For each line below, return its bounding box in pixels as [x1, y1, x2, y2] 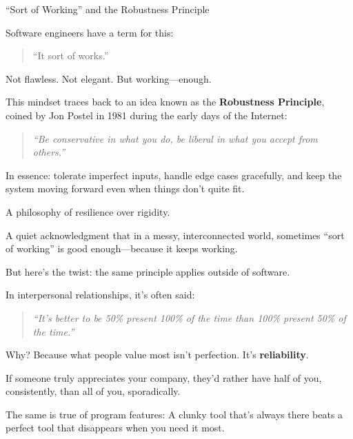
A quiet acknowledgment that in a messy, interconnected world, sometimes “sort [6, 227, 345, 242]
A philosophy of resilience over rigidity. [6, 204, 170, 218]
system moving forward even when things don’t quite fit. [6, 181, 245, 196]
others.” [32, 145, 65, 159]
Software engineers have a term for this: [6, 25, 174, 39]
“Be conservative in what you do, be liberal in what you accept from [32, 131, 318, 145]
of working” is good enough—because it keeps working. [6, 241, 238, 256]
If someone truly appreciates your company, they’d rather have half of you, [6, 370, 322, 385]
